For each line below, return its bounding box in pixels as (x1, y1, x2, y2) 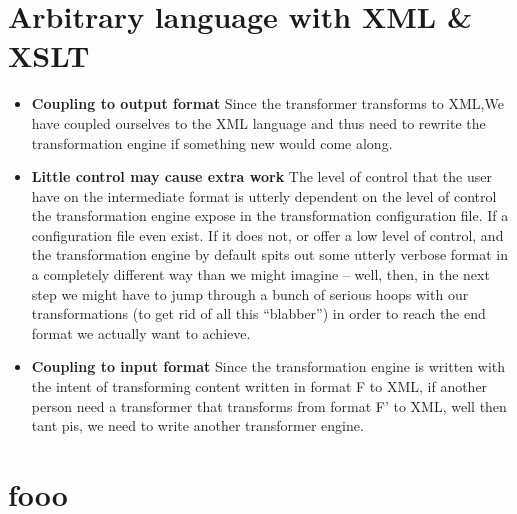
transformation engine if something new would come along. (31, 132, 393, 153)
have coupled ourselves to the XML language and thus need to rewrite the (31, 112, 486, 133)
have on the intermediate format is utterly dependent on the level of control (31, 185, 497, 206)
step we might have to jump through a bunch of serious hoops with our (31, 283, 469, 304)
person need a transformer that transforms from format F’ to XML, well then (31, 395, 507, 416)
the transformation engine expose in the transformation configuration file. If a (31, 205, 509, 226)
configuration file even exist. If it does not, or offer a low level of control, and (31, 224, 504, 245)
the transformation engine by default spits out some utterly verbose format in (31, 244, 509, 265)
